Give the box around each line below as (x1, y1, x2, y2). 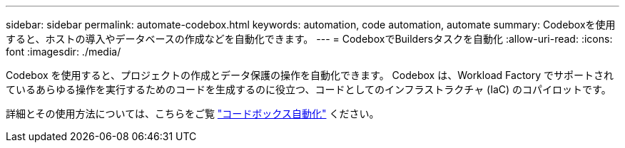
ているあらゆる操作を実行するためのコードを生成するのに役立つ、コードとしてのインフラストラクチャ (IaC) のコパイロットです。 (6, 83, 611, 95)
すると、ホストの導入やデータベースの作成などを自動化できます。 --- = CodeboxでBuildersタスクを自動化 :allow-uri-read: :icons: (6, 33, 613, 45)
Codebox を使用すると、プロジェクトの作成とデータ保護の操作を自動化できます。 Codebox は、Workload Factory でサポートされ (6, 69, 614, 81)
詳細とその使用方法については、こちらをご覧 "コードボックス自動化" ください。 (6, 107, 380, 120)
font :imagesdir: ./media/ (6, 46, 121, 58)
